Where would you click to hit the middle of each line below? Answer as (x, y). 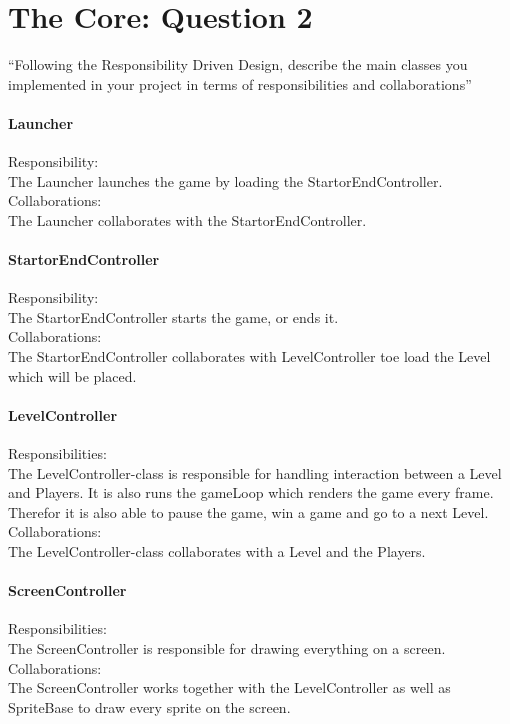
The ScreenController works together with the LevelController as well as (229, 687)
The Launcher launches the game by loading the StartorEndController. (225, 180)
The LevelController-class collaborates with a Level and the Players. (217, 551)
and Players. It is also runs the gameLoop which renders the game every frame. (251, 492)
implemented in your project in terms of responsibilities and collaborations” (240, 83)
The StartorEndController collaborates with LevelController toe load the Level (249, 356)
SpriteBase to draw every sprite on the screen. (149, 706)
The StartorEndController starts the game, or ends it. (173, 316)
